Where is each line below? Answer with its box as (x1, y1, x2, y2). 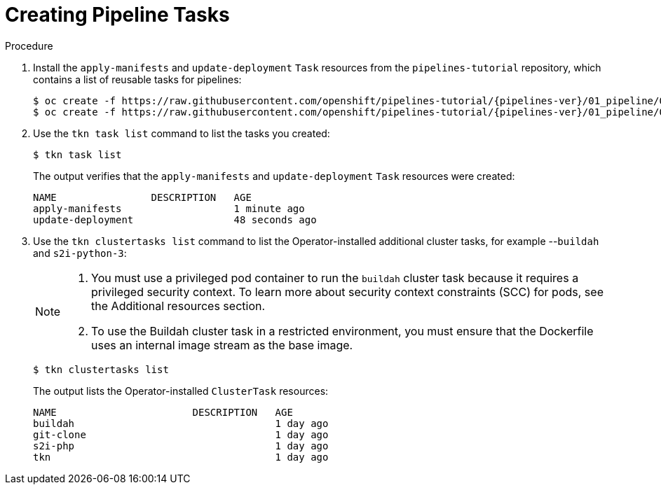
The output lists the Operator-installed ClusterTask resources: (33, 384, 329, 397)
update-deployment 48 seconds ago (33, 213, 317, 225)
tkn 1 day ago (33, 451, 329, 463)
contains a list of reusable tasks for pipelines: (33, 73, 242, 85)
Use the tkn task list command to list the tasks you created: (33, 127, 330, 139)
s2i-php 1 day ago (33, 440, 329, 451)
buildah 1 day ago (33, 417, 329, 429)
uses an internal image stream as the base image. (91, 337, 353, 352)
